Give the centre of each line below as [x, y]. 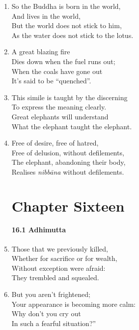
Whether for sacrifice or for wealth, [64, 258]
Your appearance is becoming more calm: [73, 304]
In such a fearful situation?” [54, 323]
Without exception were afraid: [58, 268]
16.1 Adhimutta [39, 230]
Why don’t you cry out [46, 313]
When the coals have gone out [57, 71]
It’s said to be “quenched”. [51, 81]
